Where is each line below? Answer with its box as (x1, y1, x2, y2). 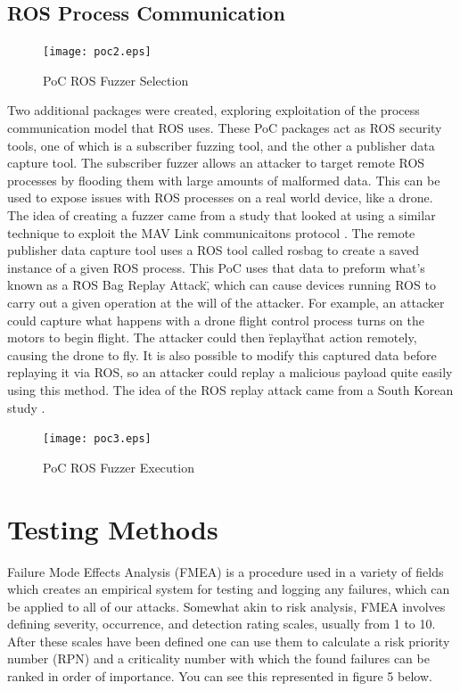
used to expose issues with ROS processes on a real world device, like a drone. (7, 188, 433, 207)
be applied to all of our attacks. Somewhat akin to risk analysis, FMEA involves (7, 596, 446, 615)
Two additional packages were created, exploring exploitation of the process (7, 101, 420, 119)
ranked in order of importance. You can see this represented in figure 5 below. (7, 667, 432, 686)
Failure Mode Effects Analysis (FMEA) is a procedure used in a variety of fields (7, 562, 444, 580)
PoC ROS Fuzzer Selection (43, 70, 189, 89)
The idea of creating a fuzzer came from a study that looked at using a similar (7, 206, 436, 225)
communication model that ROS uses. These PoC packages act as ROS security (7, 119, 442, 137)
